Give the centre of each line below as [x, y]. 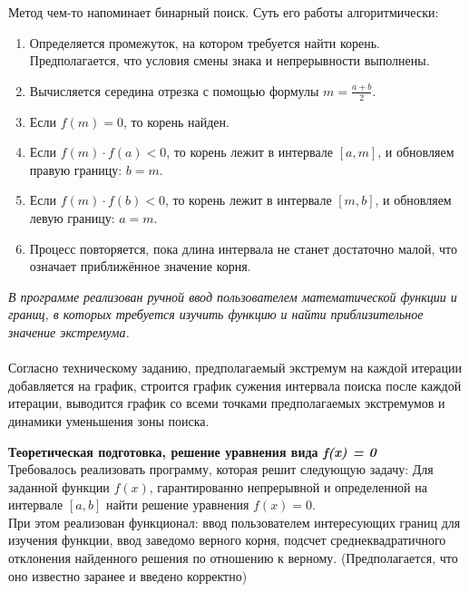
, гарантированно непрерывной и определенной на [288, 486]
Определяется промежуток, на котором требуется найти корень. [205, 42]
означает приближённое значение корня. [140, 266]
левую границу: [72, 217]
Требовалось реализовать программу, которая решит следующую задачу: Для [221, 469]
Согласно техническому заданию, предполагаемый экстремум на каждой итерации [235, 368]
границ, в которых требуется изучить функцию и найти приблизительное [216, 314]
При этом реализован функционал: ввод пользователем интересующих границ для [234, 522]
